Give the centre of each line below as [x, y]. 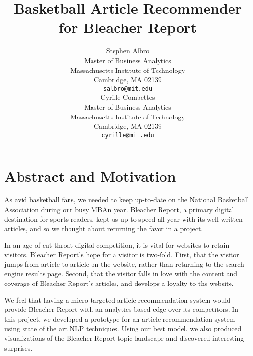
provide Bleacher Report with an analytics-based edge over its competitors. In [122, 309]
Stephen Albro [128, 51]
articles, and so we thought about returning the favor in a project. [104, 228]
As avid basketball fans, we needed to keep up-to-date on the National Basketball [127, 200]
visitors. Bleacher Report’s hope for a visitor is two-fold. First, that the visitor [122, 254]
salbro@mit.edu [128, 88]
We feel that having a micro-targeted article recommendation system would [117, 299]
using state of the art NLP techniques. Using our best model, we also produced [123, 328]
